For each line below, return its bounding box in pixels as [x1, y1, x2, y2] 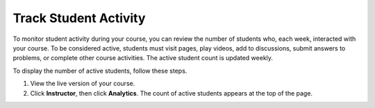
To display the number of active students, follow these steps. [12, 66, 187, 75]
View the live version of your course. [30, 80, 135, 88]
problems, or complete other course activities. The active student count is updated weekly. [12, 54, 274, 62]
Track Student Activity [12, 10, 146, 26]
